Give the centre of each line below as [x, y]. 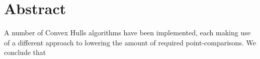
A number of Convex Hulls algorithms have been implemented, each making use [127, 33]
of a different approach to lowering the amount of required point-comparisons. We [130, 42]
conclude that [25, 52]
